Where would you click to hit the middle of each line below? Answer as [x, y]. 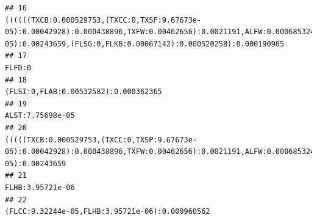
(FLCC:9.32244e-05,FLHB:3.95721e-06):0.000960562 [108, 212]
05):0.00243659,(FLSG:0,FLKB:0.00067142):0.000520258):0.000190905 [145, 44]
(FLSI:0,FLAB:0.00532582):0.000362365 [84, 92]
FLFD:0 [18, 68]
